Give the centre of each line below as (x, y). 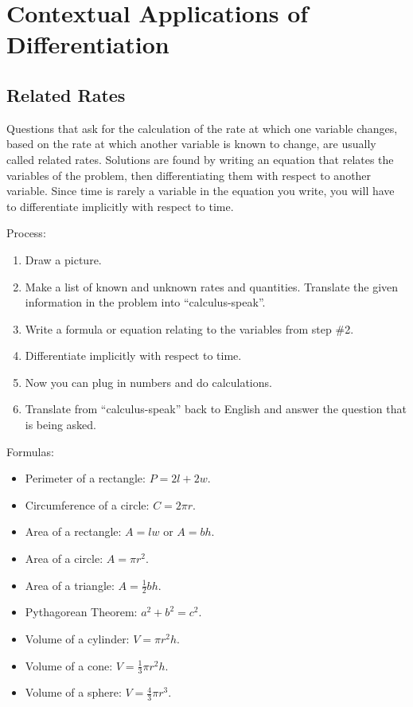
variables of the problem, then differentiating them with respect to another (189, 175)
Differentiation (88, 44)
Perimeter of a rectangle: (85, 478)
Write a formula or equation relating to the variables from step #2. (189, 328)
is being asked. (61, 425)
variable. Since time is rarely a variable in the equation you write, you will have (201, 191)
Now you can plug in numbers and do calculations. (148, 382)
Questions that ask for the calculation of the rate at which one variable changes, (202, 128)
